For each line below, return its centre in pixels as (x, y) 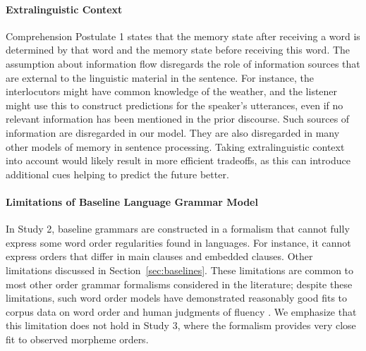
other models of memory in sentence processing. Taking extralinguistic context (175, 146)
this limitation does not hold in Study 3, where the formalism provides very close (181, 325)
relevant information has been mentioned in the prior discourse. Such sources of (178, 119)
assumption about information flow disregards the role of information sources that (183, 63)
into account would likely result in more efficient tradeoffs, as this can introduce (178, 160)
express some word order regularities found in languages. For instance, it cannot (178, 242)
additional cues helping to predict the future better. (117, 174)
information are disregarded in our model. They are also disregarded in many (173, 132)
